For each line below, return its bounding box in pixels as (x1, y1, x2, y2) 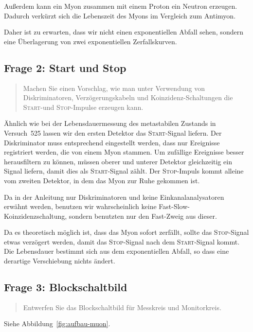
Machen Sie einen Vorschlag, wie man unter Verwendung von (23, 83, 205, 93)
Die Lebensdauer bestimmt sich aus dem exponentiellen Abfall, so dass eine (4, 246, 229, 256)
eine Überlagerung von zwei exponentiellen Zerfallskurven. (4, 36, 177, 46)
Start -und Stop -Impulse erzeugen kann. (23, 102, 144, 112)
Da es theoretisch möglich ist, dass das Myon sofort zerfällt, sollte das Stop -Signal (4, 227, 249, 237)
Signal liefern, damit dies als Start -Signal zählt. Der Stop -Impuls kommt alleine (4, 166, 244, 176)
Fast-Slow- (159, 201, 190, 211)
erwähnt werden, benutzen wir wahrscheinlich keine (4, 201, 157, 211)
